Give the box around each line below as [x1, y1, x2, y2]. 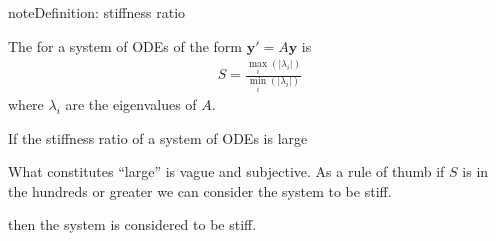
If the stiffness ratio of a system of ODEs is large [8, 127, 308, 148]
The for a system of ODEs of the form [8, 35, 243, 56]
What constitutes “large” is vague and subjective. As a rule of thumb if [8, 161, 445, 182]
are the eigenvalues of [65, 93, 197, 114]
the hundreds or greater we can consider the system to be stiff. [8, 180, 392, 201]
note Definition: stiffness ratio [8, 2, 186, 22]
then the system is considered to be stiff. [8, 214, 257, 235]
